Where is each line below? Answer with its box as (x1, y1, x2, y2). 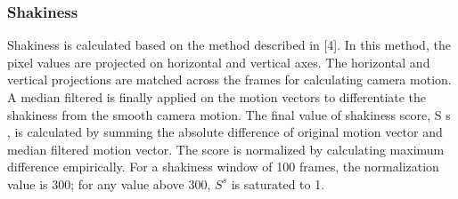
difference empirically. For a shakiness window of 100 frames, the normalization (7, 157, 439, 176)
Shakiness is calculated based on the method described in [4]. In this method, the (7, 36, 451, 54)
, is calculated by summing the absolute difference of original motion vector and (7, 123, 443, 141)
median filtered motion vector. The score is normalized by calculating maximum (7, 139, 445, 158)
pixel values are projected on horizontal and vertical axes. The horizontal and (7, 52, 430, 71)
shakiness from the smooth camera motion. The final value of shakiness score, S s (7, 105, 451, 123)
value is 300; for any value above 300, (7, 174, 211, 193)
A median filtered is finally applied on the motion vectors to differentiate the (7, 88, 427, 106)
